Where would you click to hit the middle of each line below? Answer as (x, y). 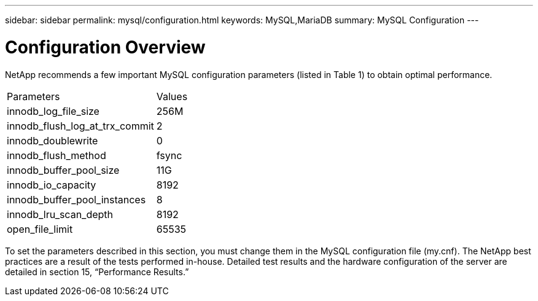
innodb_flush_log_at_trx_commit (80, 126)
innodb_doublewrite (53, 140)
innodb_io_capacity (52, 185)
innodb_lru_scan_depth (60, 214)
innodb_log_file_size (53, 111)
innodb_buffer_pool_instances (76, 199)
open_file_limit (40, 229)
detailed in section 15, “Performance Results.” (97, 272)
